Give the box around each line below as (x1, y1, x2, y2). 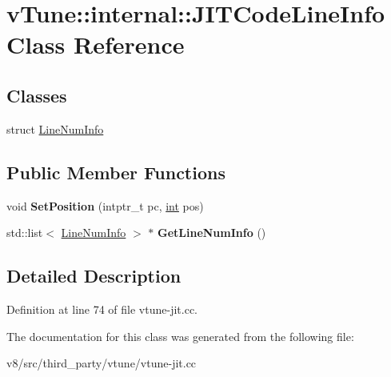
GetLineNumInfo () (158, 224, 266, 241)
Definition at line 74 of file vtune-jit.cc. (6, 300, 197, 317)
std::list (6, 224, 43, 241)
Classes (6, 82, 67, 107)
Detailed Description (6, 263, 182, 288)
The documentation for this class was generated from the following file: (6, 327, 354, 344)
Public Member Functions (6, 159, 225, 184)
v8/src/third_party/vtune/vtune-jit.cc (6, 355, 197, 371)
